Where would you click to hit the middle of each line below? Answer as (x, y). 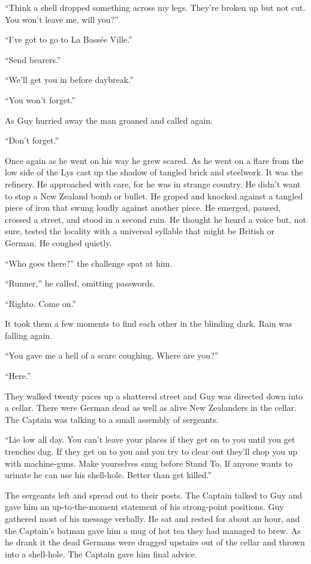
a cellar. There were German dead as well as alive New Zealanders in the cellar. (151, 408)
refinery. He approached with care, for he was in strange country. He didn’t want (153, 183)
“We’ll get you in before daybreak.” (69, 80)
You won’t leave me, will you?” (62, 19)
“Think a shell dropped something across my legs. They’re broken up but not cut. (155, 7)
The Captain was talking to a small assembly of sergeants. (112, 419)
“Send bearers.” (33, 59)
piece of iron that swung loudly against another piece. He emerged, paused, (143, 208)
